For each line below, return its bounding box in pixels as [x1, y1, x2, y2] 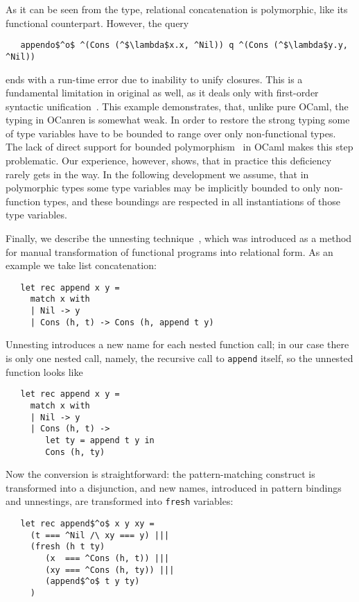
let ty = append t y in [45, 435, 155, 445]
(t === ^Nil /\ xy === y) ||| [30, 530, 170, 540]
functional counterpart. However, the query [6, 15, 189, 30]
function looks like [6, 364, 83, 379]
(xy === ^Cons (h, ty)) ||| [45, 565, 175, 575]
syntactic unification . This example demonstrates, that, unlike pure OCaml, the [6, 98, 349, 113]
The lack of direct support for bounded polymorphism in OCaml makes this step [6, 139, 353, 154]
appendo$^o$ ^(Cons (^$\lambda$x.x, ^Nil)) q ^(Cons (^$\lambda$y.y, [20, 40, 348, 51]
